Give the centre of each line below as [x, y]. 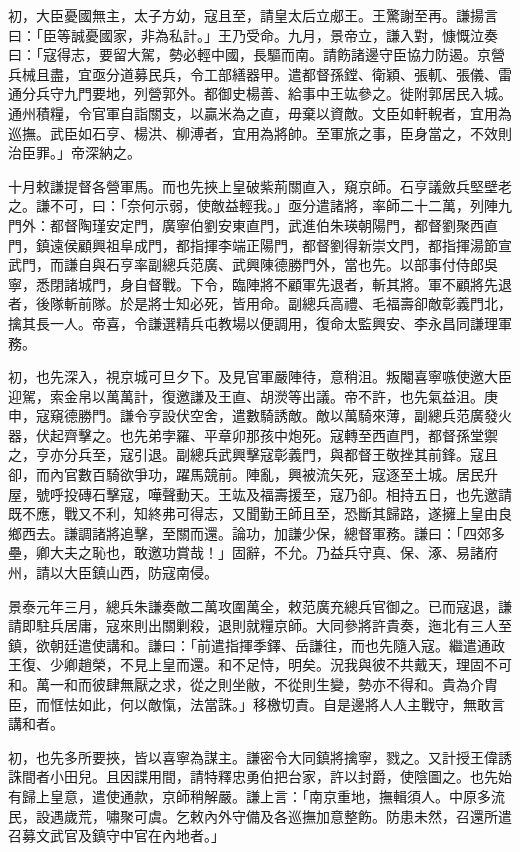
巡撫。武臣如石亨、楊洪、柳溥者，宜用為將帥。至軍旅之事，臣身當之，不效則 [260, 132]
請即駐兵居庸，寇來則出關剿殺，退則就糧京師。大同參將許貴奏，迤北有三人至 [260, 625]
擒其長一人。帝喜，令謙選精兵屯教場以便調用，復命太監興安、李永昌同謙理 [253, 322]
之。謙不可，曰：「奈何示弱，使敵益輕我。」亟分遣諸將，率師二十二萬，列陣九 [260, 205]
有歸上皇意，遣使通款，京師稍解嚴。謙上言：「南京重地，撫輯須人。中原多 [249, 795]
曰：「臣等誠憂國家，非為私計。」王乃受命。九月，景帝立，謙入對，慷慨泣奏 [253, 34]
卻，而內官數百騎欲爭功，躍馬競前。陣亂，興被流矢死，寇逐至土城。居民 [246, 474]
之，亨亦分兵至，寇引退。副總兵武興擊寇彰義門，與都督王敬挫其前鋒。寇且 [253, 454]
